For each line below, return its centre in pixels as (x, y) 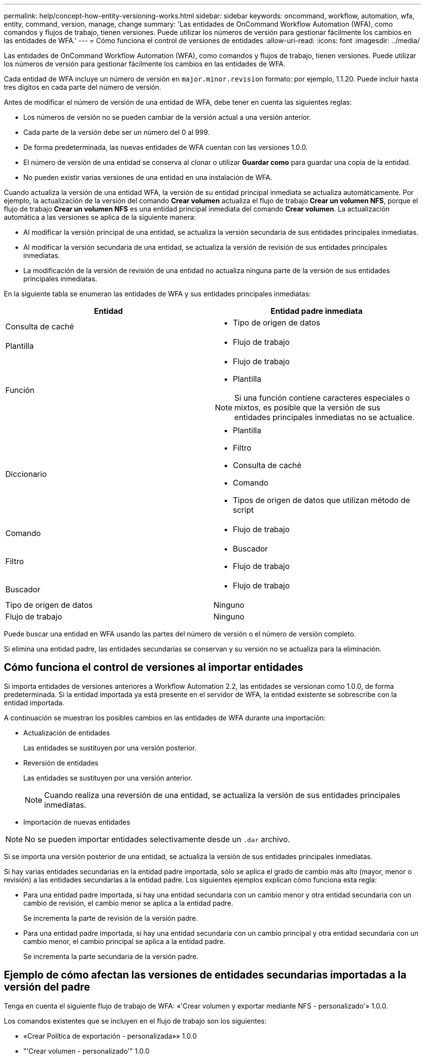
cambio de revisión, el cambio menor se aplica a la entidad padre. (128, 903)
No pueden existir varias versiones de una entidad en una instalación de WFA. (148, 177)
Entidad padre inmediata (317, 311)
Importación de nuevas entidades (77, 822)
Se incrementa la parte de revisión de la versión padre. (111, 918)
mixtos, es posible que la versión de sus (308, 407)
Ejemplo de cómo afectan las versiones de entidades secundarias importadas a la (205, 975)
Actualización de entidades (67, 733)
